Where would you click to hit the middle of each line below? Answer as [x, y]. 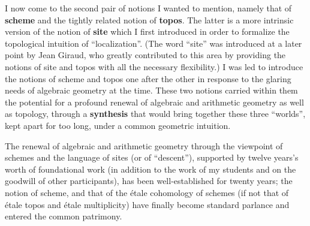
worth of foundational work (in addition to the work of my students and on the [151, 169]
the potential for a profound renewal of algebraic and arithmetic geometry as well [154, 102]
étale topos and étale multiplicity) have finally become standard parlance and [147, 204]
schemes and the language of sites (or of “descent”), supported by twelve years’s [152, 157]
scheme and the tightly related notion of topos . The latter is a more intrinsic [149, 19]
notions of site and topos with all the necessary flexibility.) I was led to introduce [154, 66]
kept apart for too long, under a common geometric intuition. [118, 125]
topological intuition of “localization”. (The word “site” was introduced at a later [154, 43]
